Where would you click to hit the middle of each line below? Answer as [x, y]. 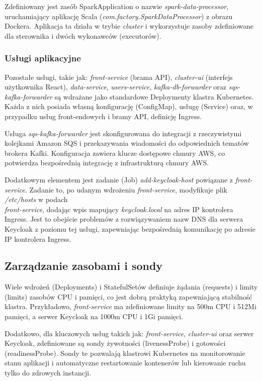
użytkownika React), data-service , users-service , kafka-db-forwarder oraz [116, 87]
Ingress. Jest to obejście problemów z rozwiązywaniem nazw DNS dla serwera [124, 219]
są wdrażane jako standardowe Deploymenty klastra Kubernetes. [154, 96]
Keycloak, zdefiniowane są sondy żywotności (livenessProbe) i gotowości [115, 343]
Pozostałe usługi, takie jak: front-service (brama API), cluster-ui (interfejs [119, 77]
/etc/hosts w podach [36, 199]
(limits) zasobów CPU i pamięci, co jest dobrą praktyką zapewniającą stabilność [128, 296]
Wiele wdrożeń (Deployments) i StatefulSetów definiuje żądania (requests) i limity [131, 287]
